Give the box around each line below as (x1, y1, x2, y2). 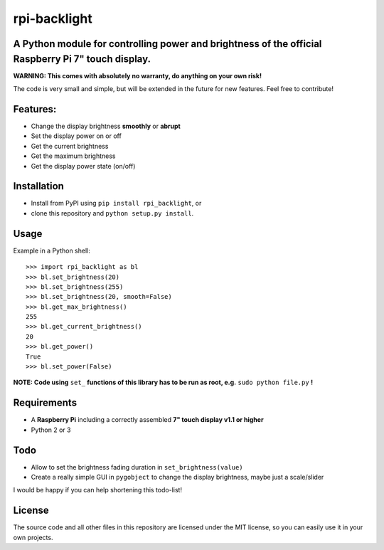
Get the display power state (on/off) (31, 162, 136, 170)
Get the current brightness (31, 142, 109, 150)
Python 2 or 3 (31, 425, 71, 434)
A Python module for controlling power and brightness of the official (13, 38, 322, 50)
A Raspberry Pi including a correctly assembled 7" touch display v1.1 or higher (31, 416, 264, 424)
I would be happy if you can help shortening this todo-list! (13, 486, 183, 495)
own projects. (13, 533, 53, 541)
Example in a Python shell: (13, 246, 90, 255)
